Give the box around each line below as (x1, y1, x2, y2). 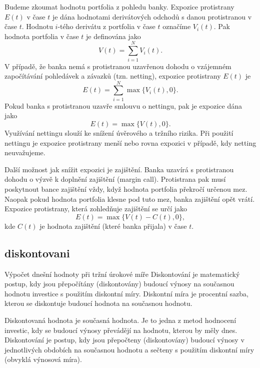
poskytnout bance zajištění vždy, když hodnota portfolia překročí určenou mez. (4, 183, 247, 194)
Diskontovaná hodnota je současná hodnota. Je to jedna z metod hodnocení (4, 314, 236, 325)
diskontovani (4, 245, 70, 260)
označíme (162, 21, 191, 32)
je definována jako (86, 31, 141, 41)
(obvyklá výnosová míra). (4, 354, 82, 364)
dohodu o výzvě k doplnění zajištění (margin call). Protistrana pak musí (4, 174, 226, 184)
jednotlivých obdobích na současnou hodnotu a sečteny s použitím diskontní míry (4, 344, 254, 354)
